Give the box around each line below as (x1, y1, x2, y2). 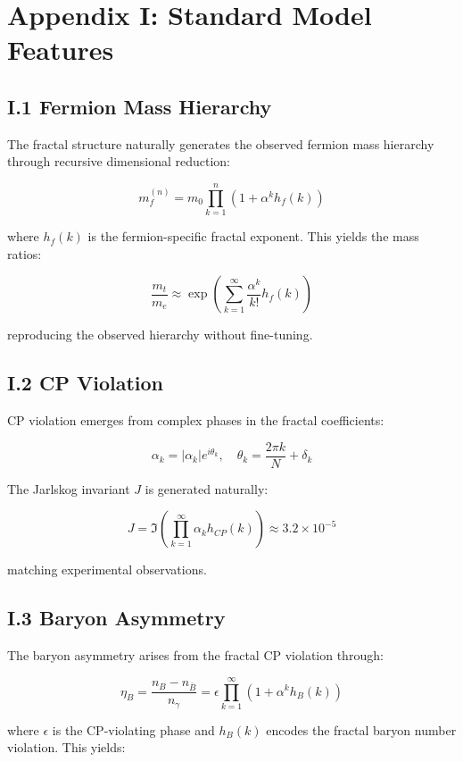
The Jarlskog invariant (7, 479, 130, 498)
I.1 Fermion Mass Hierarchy (7, 92, 272, 120)
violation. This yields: (7, 738, 126, 757)
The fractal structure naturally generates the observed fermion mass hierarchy (7, 134, 434, 153)
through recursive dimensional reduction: (7, 152, 231, 171)
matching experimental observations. (7, 560, 207, 579)
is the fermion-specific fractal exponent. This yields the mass (87, 227, 419, 246)
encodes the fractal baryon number (266, 720, 457, 739)
